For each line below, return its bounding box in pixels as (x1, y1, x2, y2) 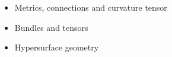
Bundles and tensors (14, 21, 88, 33)
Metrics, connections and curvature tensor (14, 1, 167, 13)
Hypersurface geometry (14, 41, 99, 53)
